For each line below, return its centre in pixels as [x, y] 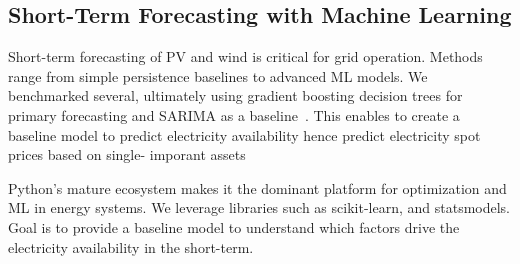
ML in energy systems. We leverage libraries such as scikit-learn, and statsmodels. [259, 207]
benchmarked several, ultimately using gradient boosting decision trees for [235, 95]
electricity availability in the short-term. [131, 246]
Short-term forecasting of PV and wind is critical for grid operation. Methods [245, 56]
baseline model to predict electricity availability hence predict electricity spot [244, 134]
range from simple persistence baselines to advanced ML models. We [218, 75]
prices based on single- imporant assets [127, 154]
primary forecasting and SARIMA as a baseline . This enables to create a [234, 114]
